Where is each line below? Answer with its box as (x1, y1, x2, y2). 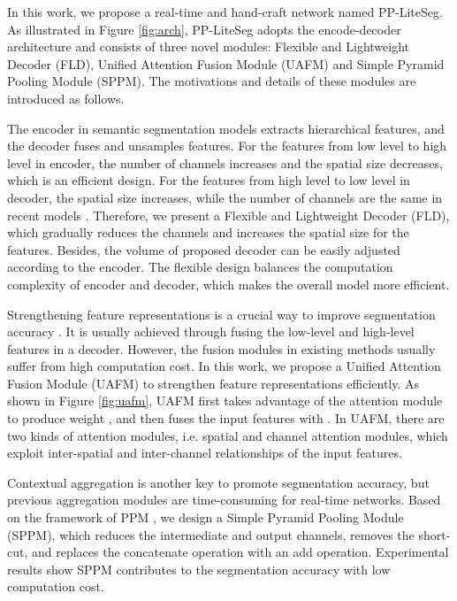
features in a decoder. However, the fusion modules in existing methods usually (7, 339, 436, 358)
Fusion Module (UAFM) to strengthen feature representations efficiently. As (7, 374, 420, 392)
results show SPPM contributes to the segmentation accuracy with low (7, 559, 391, 578)
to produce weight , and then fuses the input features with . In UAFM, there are (7, 409, 445, 428)
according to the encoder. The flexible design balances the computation (7, 258, 393, 276)
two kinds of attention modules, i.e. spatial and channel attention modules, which (7, 426, 448, 444)
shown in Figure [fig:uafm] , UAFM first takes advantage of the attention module (7, 391, 443, 410)
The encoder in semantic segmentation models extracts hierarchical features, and (7, 119, 445, 137)
